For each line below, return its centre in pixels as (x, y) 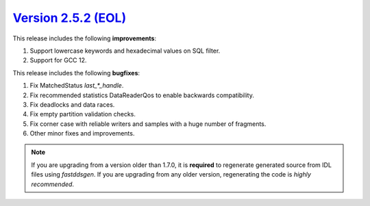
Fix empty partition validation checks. (83, 114)
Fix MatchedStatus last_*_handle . (77, 86)
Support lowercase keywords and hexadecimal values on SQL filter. (125, 51)
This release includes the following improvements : (85, 38)
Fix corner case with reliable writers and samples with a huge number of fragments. (148, 124)
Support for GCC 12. (58, 60)
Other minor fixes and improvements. (82, 133)
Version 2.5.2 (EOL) (70, 18)
